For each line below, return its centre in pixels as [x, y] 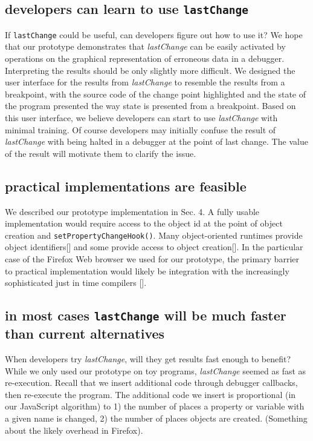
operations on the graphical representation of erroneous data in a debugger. [145, 58]
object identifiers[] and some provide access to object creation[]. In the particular [154, 247]
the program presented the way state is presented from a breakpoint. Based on [150, 106]
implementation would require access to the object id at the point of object [144, 223]
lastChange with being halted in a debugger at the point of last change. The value [156, 141]
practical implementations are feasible [126, 186]
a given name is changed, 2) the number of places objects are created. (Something [156, 418]
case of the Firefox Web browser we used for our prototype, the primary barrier [152, 259]
